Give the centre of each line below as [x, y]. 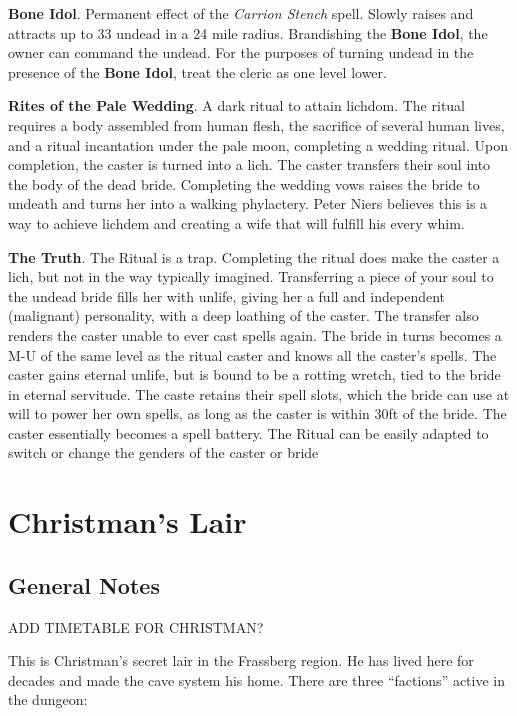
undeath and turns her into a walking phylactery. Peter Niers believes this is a [248, 203]
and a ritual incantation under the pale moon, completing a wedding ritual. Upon [258, 144]
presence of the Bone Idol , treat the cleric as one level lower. [197, 71]
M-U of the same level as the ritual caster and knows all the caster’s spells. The [252, 354]
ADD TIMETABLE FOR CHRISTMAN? [136, 626]
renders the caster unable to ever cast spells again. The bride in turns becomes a [255, 334]
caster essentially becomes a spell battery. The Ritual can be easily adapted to [248, 432]
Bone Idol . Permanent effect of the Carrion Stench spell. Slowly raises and [241, 13]
